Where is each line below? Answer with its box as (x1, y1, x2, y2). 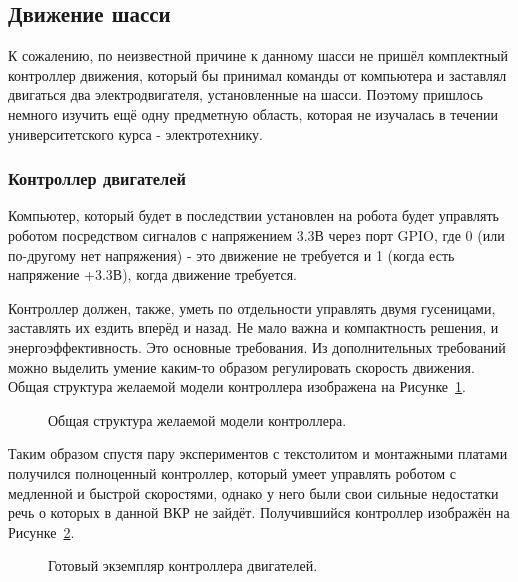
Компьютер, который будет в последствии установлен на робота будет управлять (8, 205, 499, 226)
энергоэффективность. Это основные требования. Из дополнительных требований (8, 336, 506, 357)
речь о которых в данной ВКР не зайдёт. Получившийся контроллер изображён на (8, 502, 510, 523)
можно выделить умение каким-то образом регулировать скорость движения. (8, 356, 475, 377)
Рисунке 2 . (8, 521, 75, 542)
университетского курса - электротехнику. (8, 123, 263, 144)
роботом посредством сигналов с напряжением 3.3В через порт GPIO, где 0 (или (8, 224, 505, 245)
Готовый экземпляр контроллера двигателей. (48, 555, 318, 576)
